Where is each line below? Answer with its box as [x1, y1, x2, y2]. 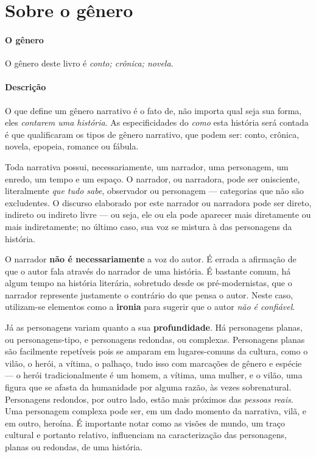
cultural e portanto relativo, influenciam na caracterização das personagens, [5, 428, 287, 441]
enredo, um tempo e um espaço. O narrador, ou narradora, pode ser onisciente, [5, 172, 300, 185]
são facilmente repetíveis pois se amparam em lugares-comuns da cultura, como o [5, 345, 308, 358]
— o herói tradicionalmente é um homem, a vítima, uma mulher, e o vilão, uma [5, 369, 303, 381]
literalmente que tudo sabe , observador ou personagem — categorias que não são [5, 184, 304, 197]
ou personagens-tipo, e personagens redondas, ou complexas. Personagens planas [5, 333, 305, 345]
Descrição [5, 81, 46, 93]
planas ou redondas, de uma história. [5, 441, 142, 453]
